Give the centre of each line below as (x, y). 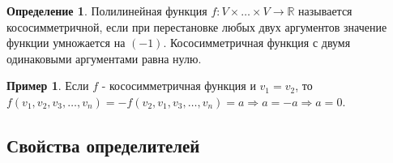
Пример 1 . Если (48, 86)
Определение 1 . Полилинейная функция (107, 11)
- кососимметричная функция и (179, 86)
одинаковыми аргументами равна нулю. (104, 58)
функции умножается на (66, 43)
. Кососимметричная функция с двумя (257, 43)
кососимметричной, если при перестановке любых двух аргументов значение (197, 26)
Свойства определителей (103, 145)
